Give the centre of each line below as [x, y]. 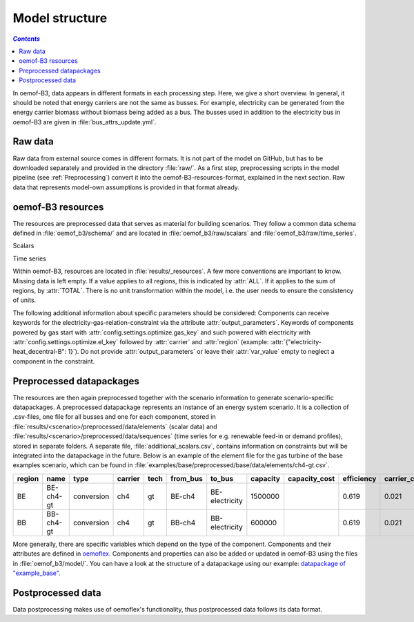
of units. [24, 300]
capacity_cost [311, 478]
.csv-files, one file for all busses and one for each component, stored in [115, 417]
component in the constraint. [54, 361]
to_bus [222, 478]
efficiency [359, 478]
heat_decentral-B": [40, 352]
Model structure [60, 18]
